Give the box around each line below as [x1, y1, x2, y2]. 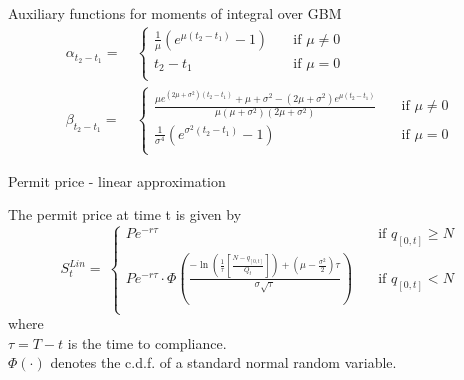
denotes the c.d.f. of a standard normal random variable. [50, 352, 397, 373]
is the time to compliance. [67, 332, 227, 353]
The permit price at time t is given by [8, 204, 242, 225]
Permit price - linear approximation [8, 170, 226, 191]
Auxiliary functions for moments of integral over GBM [8, 3, 342, 23]
